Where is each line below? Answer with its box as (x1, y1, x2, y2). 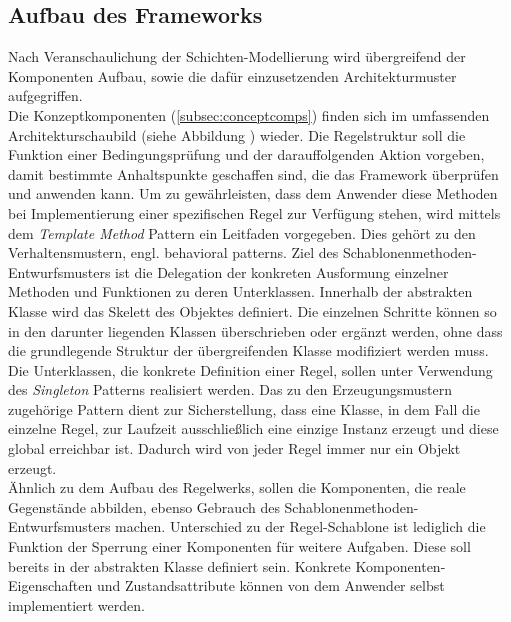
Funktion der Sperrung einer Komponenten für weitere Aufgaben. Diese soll (8, 536, 471, 557)
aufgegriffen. (8, 85, 83, 106)
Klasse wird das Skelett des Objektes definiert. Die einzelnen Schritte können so (8, 300, 497, 321)
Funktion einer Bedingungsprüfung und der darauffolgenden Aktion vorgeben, (8, 144, 485, 165)
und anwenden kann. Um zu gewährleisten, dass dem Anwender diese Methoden (8, 183, 498, 204)
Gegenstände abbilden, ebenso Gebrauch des (8, 496, 280, 517)
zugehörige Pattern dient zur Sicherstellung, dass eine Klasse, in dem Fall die (8, 398, 480, 419)
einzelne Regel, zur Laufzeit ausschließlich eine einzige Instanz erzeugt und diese (8, 418, 499, 439)
